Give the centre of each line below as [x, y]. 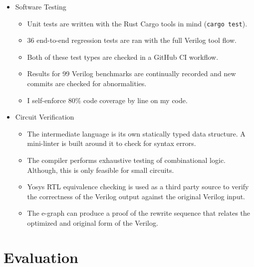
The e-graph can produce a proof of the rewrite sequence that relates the [139, 213]
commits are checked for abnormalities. [87, 83]
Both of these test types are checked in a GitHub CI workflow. [123, 57]
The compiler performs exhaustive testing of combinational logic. [126, 160]
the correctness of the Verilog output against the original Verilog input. [136, 196]
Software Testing [41, 6]
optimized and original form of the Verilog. [93, 222]
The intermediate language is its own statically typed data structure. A [136, 133]
